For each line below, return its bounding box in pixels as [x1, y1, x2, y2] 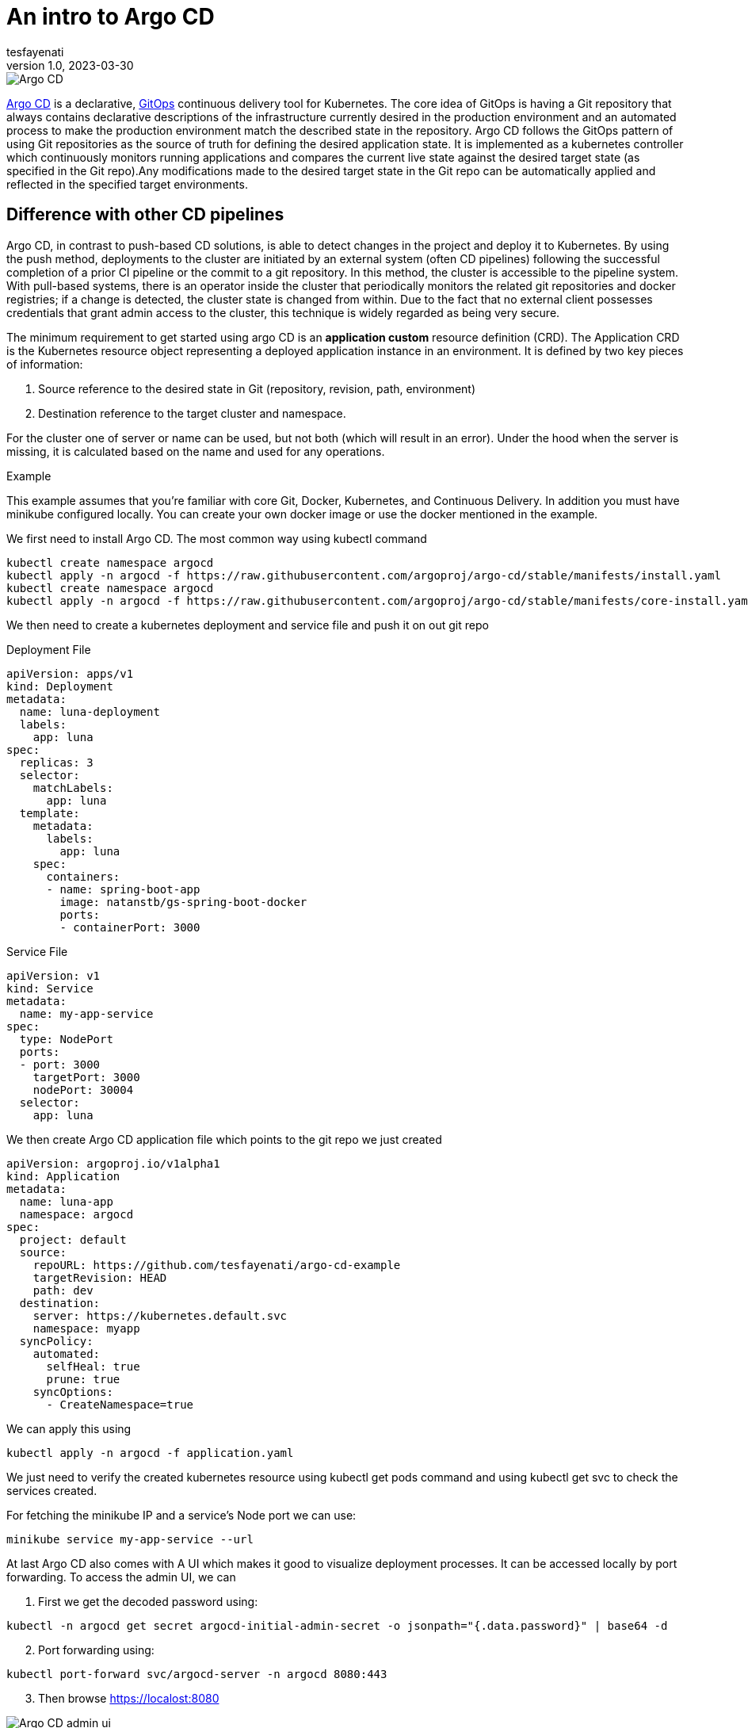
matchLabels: [32, 781, 113, 794]
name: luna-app [19, 1195, 113, 1208]
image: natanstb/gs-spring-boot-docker [59, 895, 307, 908]
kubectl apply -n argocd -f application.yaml [6, 1446, 294, 1459]
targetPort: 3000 [32, 1070, 140, 1084]
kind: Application [6, 1169, 120, 1183]
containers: [46, 870, 120, 883]
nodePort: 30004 [32, 1083, 134, 1096]
